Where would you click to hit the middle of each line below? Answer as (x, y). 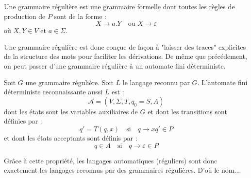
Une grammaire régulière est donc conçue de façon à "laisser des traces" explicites (125, 46)
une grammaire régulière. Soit (69, 82)
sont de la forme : (80, 16)
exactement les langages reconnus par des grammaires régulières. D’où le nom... (122, 170)
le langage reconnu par (156, 82)
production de (25, 16)
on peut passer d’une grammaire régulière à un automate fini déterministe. (115, 65)
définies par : (23, 121)
